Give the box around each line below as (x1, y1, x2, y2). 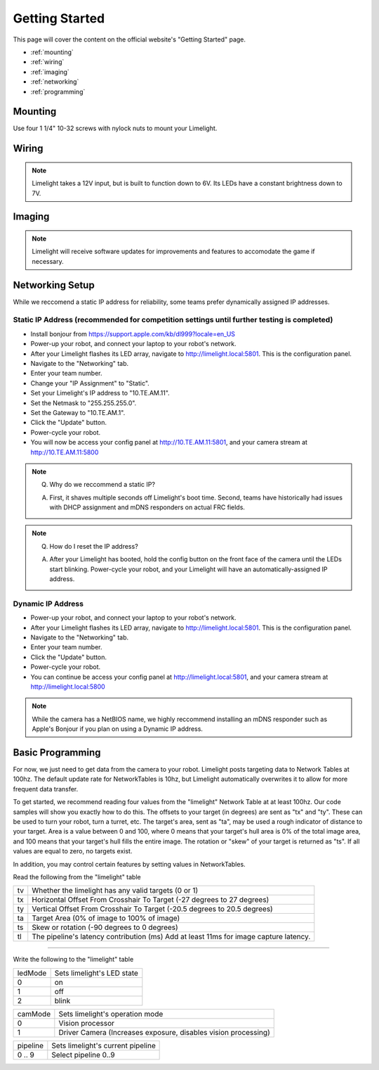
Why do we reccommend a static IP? (49, 480, 156, 489)
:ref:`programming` (30, 87, 86, 96)
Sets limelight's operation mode (58, 1009, 164, 1019)
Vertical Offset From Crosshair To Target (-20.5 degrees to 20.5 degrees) (32, 904, 273, 914)
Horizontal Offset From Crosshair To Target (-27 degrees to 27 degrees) (32, 895, 270, 905)
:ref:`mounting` (30, 48, 74, 56)
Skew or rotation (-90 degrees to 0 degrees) (32, 922, 178, 932)
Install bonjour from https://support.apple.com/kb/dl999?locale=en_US (30, 329, 235, 338)
